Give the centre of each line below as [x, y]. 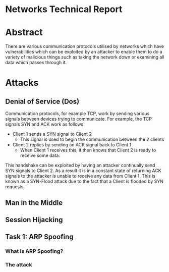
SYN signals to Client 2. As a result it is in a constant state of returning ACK [83, 171]
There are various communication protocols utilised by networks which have [85, 46]
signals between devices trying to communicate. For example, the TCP [79, 119]
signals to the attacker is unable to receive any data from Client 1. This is [80, 176]
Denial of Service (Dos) [42, 101]
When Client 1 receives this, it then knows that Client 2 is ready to [88, 150]
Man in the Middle [34, 203]
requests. [15, 187]
